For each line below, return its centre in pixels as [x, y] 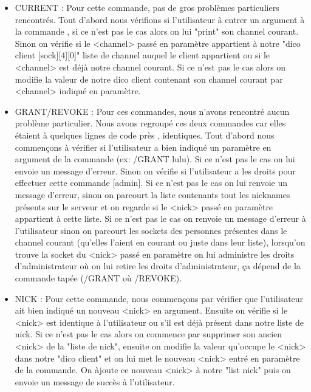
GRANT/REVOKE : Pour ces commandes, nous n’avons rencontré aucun [152, 111]
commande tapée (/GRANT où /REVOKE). [98, 278]
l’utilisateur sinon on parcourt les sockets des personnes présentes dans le [151, 230]
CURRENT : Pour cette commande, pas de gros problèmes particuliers [147, 7]
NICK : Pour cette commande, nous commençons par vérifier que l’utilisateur [159, 298]
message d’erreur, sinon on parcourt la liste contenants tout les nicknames [152, 194]
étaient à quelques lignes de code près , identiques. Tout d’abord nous [145, 135]
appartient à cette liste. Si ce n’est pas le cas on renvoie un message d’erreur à [160, 218]
